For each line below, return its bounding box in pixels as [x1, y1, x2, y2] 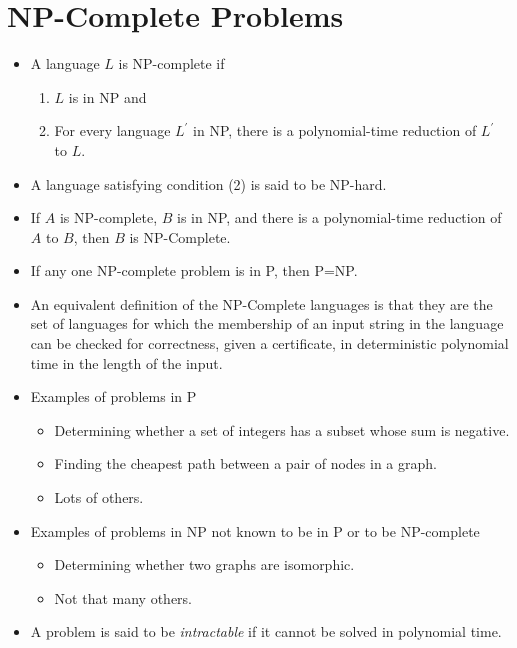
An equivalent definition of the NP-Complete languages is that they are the [30, 293, 493, 314]
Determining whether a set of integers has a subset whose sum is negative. [54, 419, 510, 440]
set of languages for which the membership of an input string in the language [30, 313, 504, 334]
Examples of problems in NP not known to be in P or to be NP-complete [30, 520, 480, 541]
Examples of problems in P [30, 386, 197, 407]
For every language [54, 120, 171, 141]
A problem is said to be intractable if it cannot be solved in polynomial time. [30, 621, 502, 642]
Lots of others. [54, 487, 144, 508]
